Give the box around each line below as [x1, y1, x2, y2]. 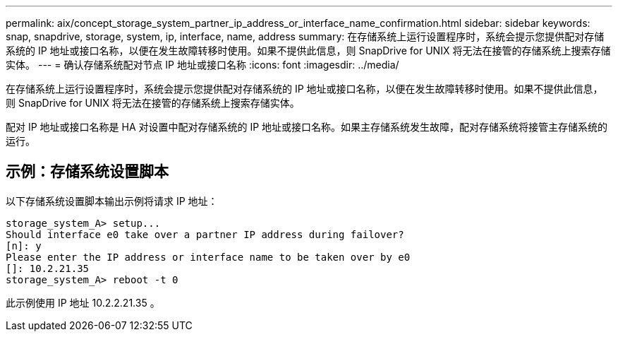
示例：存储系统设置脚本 [6, 162, 169, 181]
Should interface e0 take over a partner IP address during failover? [6, 228, 404, 240]
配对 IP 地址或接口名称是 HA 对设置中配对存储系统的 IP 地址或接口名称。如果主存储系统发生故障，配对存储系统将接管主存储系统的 [6, 121, 608, 133]
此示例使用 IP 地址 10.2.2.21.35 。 [6, 296, 160, 309]
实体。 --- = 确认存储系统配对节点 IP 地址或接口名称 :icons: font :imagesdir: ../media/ [6, 59, 399, 71]
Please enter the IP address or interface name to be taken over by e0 [6, 251, 411, 263]
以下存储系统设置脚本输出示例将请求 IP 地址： [6, 194, 218, 207]
